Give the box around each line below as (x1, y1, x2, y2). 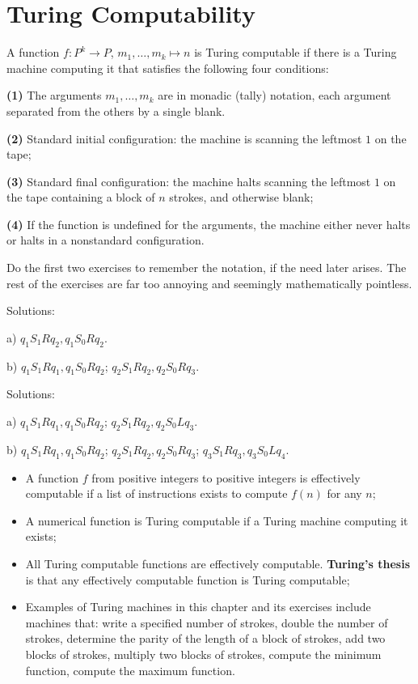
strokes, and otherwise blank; (169, 189, 314, 206)
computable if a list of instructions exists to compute (25, 485, 288, 502)
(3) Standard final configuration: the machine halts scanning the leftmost (6, 172, 371, 189)
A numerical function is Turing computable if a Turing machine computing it (25, 512, 408, 529)
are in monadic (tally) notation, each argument (158, 87, 391, 104)
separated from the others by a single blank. (6, 102, 226, 119)
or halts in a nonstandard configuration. (6, 232, 205, 249)
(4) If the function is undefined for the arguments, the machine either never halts (6, 215, 411, 232)
